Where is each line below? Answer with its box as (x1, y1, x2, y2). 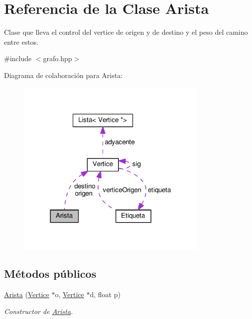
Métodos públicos (4, 266, 97, 281)
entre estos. (4, 36, 39, 47)
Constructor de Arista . (4, 306, 73, 316)
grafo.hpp (43, 53, 72, 64)
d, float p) (90, 289, 121, 300)
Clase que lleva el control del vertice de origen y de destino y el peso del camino (4, 27, 248, 37)
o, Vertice (55, 289, 84, 300)
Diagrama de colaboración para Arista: (4, 70, 123, 80)
